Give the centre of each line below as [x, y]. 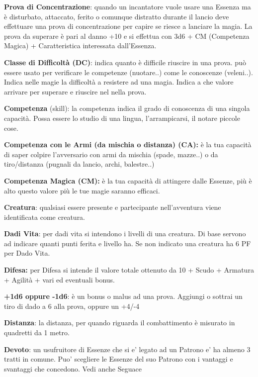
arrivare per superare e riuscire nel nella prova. [75, 91]
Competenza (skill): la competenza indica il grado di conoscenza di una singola [127, 108]
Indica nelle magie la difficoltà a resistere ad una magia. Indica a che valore [119, 82]
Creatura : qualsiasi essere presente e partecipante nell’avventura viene [113, 207]
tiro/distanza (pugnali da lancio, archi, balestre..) [79, 164]
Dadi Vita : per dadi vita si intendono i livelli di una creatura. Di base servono [125, 234]
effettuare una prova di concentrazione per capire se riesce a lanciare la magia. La [128, 26]
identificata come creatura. [45, 217]
